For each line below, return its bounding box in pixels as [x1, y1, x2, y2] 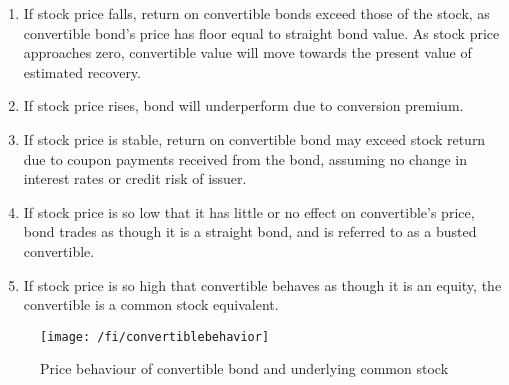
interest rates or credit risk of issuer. [23, 168, 247, 189]
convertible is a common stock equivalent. [23, 294, 279, 315]
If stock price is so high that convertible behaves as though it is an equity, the [23, 274, 502, 295]
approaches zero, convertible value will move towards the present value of [23, 42, 472, 63]
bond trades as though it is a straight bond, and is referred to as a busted [23, 221, 477, 242]
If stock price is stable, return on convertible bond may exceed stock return [23, 128, 486, 149]
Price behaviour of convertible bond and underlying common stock [40, 358, 449, 379]
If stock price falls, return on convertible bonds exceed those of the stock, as [23, 3, 490, 23]
